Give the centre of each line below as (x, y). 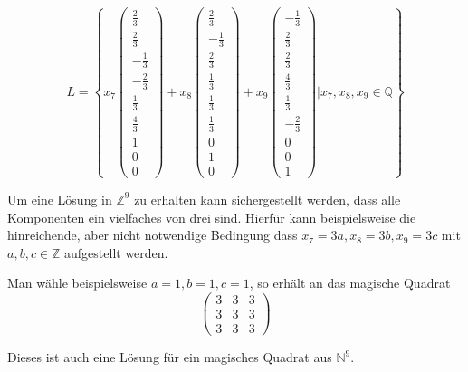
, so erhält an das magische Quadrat (350, 283)
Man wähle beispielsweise (77, 283)
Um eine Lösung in (60, 199)
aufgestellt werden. (116, 252)
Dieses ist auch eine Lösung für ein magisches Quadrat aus (170, 357)
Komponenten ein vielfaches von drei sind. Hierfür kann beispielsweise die (212, 217)
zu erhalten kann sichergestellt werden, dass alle (267, 199)
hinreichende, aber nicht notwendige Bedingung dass (153, 235)
